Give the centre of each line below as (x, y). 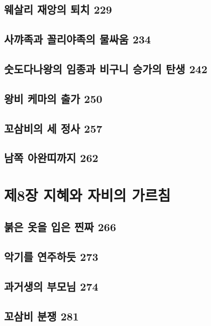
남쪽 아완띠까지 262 (51, 158)
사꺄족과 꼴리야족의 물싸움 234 (78, 39)
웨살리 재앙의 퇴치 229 (58, 9)
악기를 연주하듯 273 (51, 257)
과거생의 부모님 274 (51, 286)
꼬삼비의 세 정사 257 (53, 128)
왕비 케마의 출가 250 (53, 98)
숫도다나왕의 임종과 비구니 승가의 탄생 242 (106, 68)
